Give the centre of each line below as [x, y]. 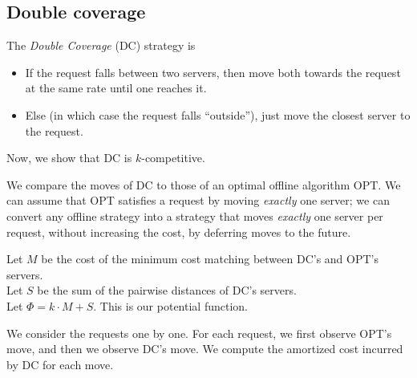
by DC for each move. [60, 364]
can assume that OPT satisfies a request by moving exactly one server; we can [198, 200]
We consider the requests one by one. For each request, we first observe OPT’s [199, 333]
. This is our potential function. [170, 305]
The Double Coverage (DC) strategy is [101, 45]
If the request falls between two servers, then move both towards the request [213, 72]
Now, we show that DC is [69, 158]
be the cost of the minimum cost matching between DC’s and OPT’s [210, 259]
